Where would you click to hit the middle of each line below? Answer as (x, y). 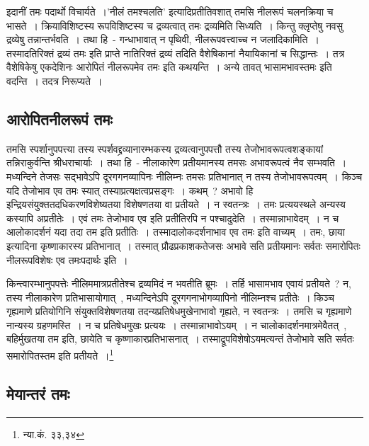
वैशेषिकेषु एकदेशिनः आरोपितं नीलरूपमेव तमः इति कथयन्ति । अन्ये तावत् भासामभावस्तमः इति (169, 67)
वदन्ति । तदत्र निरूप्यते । (55, 80)
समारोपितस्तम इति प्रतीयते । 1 (60, 354)
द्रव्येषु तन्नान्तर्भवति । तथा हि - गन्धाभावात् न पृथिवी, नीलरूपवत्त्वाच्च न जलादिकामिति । (163, 39)
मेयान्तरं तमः (38, 393)
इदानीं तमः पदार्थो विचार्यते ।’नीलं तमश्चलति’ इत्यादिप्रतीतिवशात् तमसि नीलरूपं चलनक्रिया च (170, 11)
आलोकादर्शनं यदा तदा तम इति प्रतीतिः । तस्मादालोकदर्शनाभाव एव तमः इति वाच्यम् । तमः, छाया (176, 232)
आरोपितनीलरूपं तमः (59, 119)
